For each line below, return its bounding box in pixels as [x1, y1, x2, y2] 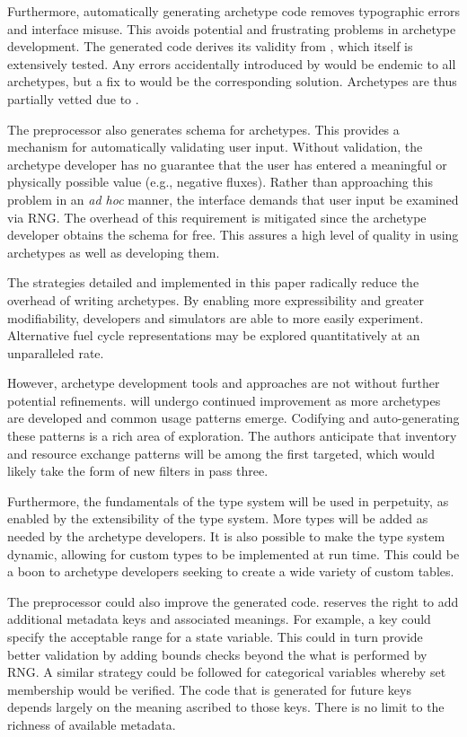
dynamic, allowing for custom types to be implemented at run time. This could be [7, 544, 460, 563]
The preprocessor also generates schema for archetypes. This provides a [7, 119, 400, 138]
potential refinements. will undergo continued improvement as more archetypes [7, 390, 441, 409]
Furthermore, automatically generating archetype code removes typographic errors [7, 2, 460, 20]
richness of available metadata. [7, 715, 176, 733]
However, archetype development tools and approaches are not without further [7, 373, 440, 392]
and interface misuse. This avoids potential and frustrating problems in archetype [7, 19, 456, 38]
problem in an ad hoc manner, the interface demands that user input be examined [7, 189, 459, 208]
